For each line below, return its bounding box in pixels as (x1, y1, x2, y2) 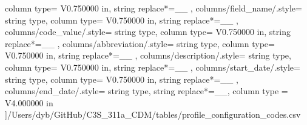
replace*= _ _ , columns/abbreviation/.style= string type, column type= (5, 37, 275, 50)
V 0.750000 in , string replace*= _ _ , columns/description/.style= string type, (5, 49, 291, 62)
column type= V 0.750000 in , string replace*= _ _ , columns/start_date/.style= (5, 60, 300, 73)
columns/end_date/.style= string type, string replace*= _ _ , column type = (5, 85, 288, 97)
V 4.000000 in (5, 96, 53, 109)
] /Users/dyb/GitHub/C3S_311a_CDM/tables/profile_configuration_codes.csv (5, 108, 301, 121)
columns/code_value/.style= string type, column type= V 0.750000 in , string (5, 25, 291, 38)
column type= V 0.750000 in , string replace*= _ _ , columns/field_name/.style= (5, 2, 302, 14)
